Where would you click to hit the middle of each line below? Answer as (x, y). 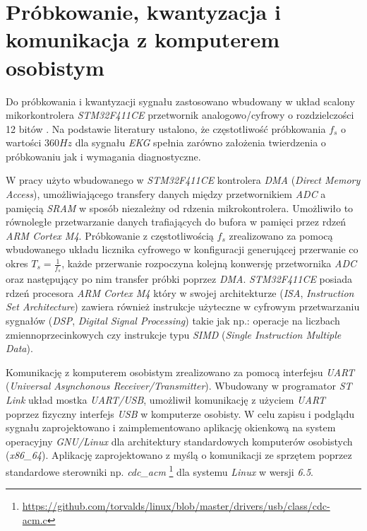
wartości (24, 142)
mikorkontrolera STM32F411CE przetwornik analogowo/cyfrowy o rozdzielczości (180, 115)
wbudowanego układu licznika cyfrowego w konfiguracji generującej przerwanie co (182, 249)
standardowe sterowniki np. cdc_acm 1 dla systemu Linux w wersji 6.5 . (160, 470)
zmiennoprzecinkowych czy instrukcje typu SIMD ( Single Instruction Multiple (174, 334)
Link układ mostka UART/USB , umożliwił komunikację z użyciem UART (166, 400)
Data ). (19, 348)
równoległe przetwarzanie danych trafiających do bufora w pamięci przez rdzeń (176, 222)
